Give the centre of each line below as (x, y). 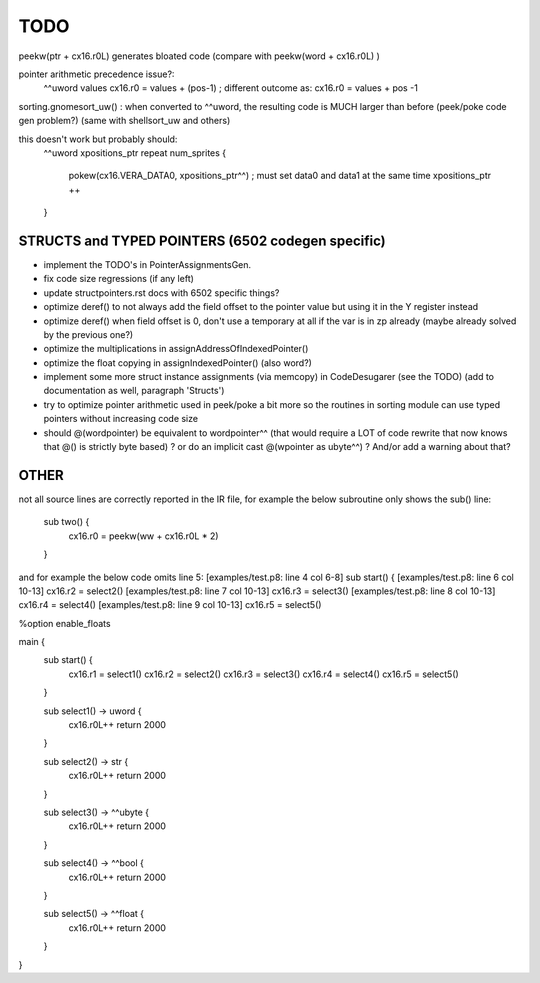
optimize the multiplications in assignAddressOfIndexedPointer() (176, 349)
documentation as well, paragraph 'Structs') (134, 391)
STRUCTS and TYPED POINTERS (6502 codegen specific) (202, 240)
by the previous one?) (88, 334)
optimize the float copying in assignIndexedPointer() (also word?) (177, 362)
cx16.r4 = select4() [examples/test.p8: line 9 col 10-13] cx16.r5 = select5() (170, 605)
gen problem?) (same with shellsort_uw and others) (124, 121)
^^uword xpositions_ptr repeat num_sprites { (135, 152)
